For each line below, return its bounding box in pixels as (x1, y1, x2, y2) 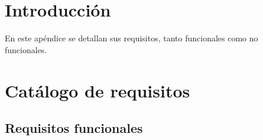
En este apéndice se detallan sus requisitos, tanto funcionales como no (5, 32, 258, 44)
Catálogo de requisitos (5, 78, 190, 102)
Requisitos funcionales (5, 119, 143, 137)
